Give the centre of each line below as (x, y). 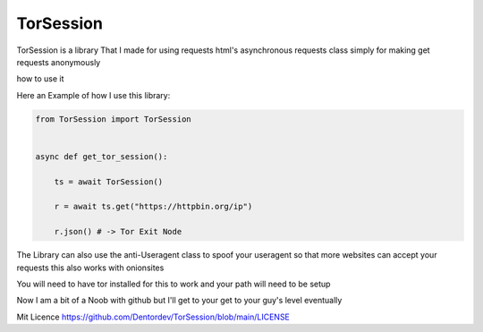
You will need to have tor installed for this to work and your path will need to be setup (174, 284)
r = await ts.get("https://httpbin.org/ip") (153, 207)
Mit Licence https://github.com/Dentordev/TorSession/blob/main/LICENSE (153, 317)
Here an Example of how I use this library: (93, 95)
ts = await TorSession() (109, 182)
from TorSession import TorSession (113, 119)
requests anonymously (59, 62)
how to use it (40, 79)
